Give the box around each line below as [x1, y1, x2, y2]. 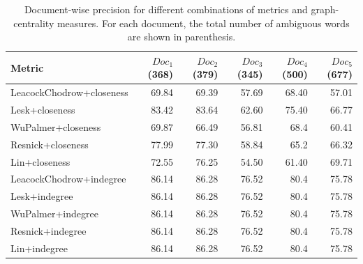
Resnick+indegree [10, 223, 87, 238]
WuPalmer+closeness [10, 119, 101, 134]
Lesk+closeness [10, 102, 75, 117]
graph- [311, 2, 339, 16]
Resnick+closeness [10, 137, 89, 151]
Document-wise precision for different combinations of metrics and [24, 2, 308, 16]
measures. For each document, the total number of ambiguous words [57, 15, 350, 30]
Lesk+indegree [10, 189, 73, 203]
